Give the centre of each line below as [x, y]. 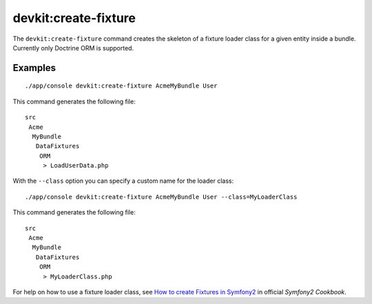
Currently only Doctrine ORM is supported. [73, 48]
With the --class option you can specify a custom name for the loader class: [123, 181]
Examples [34, 68]
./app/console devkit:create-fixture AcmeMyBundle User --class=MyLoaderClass [161, 197]
